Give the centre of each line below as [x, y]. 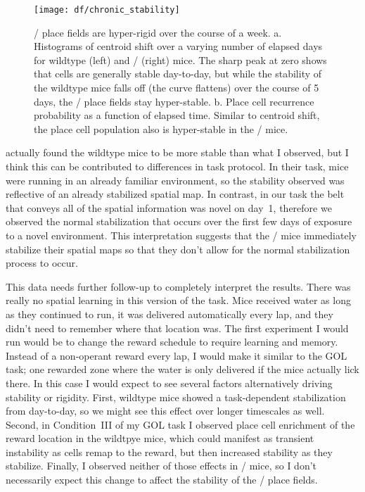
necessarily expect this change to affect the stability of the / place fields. [162, 480]
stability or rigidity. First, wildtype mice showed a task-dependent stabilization [176, 397]
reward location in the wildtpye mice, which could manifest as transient [160, 438]
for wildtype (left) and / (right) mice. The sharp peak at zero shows [180, 59]
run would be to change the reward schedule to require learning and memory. [172, 342]
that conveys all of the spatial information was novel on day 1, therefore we [169, 207]
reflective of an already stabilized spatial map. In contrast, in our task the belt [175, 194]
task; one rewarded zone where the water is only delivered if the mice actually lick [182, 369]
